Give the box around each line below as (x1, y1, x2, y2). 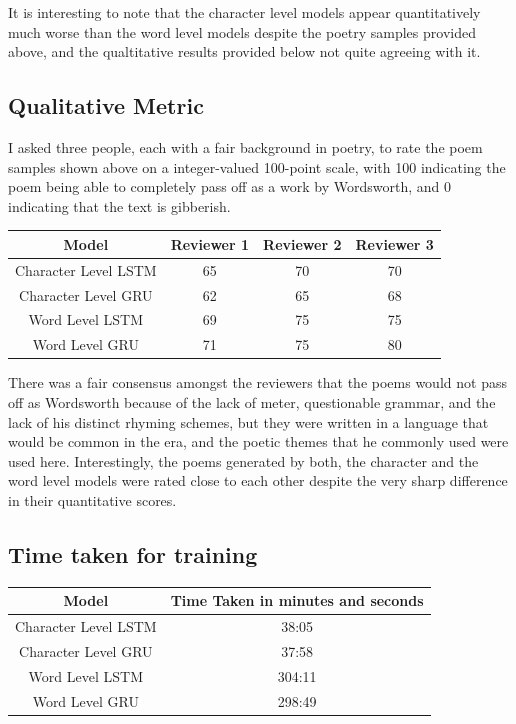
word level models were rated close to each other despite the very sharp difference (8, 470, 508, 491)
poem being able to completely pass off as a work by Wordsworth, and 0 (8, 176, 451, 197)
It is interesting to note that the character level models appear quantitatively (8, 2, 481, 22)
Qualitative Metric (8, 90, 204, 121)
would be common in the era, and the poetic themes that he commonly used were (8, 431, 509, 452)
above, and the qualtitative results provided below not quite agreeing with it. (8, 41, 481, 62)
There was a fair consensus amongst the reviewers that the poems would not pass (8, 372, 507, 393)
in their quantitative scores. (8, 489, 177, 510)
